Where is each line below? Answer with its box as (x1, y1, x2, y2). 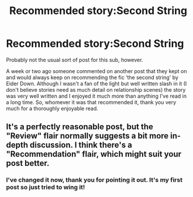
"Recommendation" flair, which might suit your (6, 149, 182, 159)
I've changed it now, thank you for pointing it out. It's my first (6, 176, 183, 184)
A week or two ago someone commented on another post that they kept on (6, 67, 187, 74)
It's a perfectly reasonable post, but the (6, 122, 153, 132)
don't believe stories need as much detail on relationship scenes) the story (6, 86, 186, 93)
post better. (6, 158, 50, 168)
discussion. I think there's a (29, 140, 133, 150)
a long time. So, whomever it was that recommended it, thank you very (6, 98, 177, 106)
